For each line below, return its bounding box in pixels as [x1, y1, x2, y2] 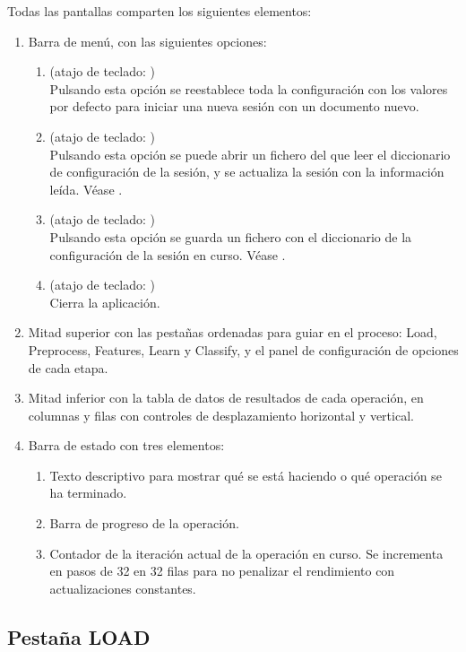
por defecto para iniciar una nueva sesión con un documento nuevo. [49, 97, 419, 116]
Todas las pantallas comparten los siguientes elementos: [7, 2, 312, 20]
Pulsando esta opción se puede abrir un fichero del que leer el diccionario [49, 144, 451, 163]
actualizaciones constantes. [49, 578, 196, 597]
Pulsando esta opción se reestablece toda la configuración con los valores [49, 79, 448, 98]
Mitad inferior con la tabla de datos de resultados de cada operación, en [28, 388, 424, 407]
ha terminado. [49, 483, 127, 502]
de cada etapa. [28, 358, 108, 377]
